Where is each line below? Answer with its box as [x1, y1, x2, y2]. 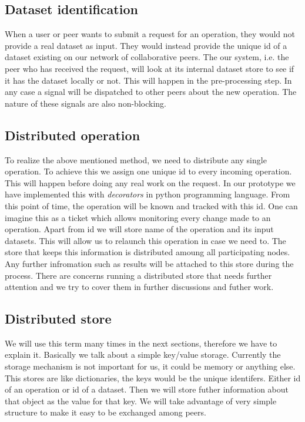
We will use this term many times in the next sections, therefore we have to [5, 337, 277, 349]
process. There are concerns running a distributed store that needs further [5, 269, 272, 281]
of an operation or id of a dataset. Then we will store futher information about [5, 383, 289, 395]
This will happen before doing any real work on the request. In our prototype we [5, 176, 296, 189]
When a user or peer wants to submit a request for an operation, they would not [5, 28, 296, 40]
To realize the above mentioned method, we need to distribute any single [5, 153, 267, 166]
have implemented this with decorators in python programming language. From [5, 188, 290, 200]
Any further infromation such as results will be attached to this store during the [5, 257, 294, 269]
